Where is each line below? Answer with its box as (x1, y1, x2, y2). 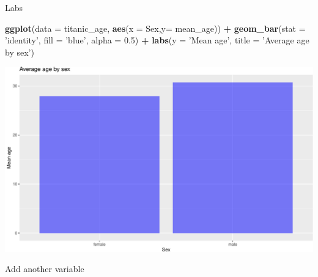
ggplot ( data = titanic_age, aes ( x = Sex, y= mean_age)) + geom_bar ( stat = (5, 21, 306, 34)
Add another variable (5, 262, 84, 275)
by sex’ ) (5, 45, 34, 58)
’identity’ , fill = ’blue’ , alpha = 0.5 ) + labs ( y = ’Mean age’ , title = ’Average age (5, 34, 309, 46)
